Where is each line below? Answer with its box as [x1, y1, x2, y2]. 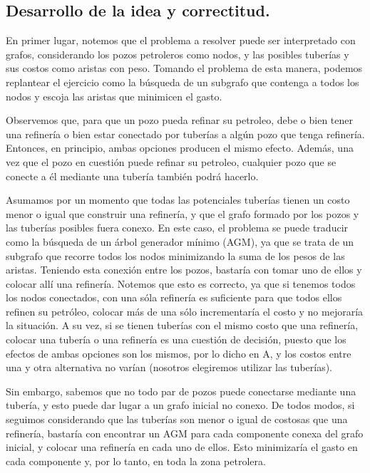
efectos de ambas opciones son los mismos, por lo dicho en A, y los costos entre [6, 345, 351, 360]
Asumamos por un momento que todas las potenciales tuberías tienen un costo [6, 192, 350, 207]
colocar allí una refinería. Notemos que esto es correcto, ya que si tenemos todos [6, 276, 356, 291]
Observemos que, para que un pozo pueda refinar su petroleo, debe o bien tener [6, 113, 353, 128]
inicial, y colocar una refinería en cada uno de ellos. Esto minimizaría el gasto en [6, 440, 358, 454]
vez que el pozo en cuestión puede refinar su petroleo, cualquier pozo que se [6, 154, 336, 169]
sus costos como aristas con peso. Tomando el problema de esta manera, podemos [6, 61, 363, 76]
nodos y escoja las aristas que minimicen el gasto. [6, 88, 222, 103]
